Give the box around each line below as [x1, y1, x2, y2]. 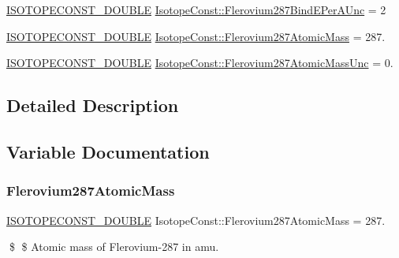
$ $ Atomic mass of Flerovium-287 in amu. [9, 238, 219, 255]
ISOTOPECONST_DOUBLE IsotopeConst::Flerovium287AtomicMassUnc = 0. [6, 54, 393, 71]
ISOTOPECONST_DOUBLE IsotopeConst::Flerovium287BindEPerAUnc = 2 [6, 2, 386, 17]
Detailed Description [6, 93, 179, 118]
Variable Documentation [6, 139, 210, 163]
